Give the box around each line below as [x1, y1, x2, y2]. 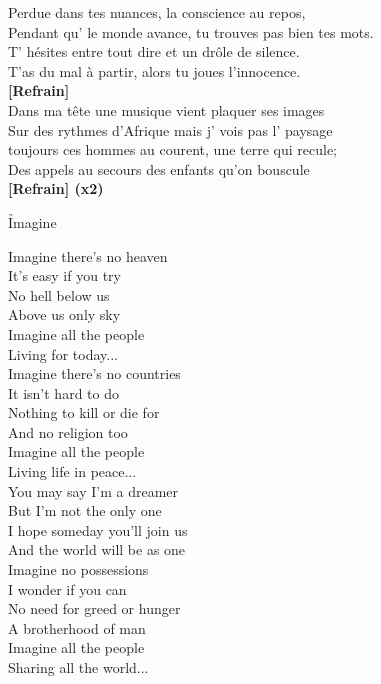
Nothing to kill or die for [8, 402, 160, 423]
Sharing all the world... [8, 657, 149, 677]
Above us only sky [8, 304, 121, 325]
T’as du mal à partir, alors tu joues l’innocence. [8, 60, 301, 81]
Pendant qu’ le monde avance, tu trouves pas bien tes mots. [8, 21, 374, 42]
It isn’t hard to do [8, 382, 119, 403]
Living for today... [8, 343, 118, 364]
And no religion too [8, 421, 128, 442]
